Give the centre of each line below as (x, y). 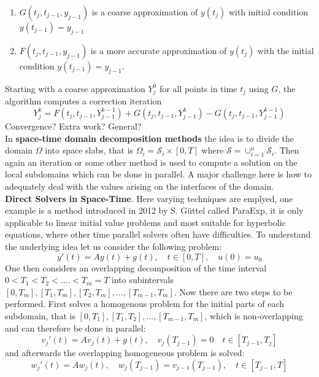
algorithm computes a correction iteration (83, 101)
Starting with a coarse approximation (75, 88)
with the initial (286, 50)
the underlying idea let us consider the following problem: (113, 246)
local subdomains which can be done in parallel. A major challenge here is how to (159, 174)
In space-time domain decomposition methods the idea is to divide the (150, 138)
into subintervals (143, 280)
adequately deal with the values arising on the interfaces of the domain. (140, 186)
